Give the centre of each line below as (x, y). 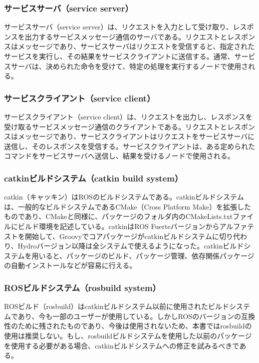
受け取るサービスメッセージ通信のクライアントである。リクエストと (116, 126)
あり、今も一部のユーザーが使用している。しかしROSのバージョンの (129, 316)
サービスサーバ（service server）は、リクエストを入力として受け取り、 (119, 27)
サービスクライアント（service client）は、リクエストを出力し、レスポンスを (128, 116)
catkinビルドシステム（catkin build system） (94, 178)
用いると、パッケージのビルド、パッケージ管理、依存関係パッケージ (143, 255)
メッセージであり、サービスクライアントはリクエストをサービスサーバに (136, 136)
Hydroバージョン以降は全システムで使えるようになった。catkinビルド (131, 246)
